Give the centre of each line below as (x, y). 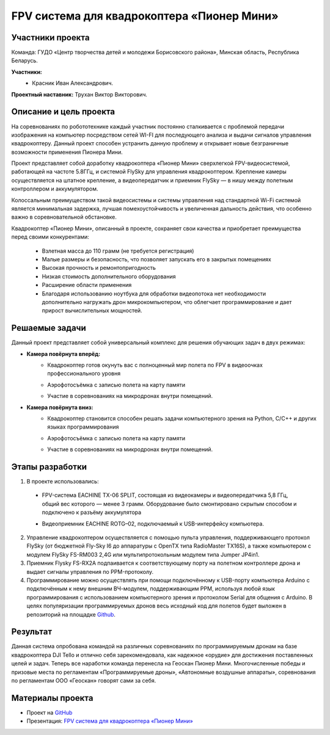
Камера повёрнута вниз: (60, 407)
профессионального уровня (84, 374)
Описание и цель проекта (63, 112)
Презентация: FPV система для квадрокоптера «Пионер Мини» (110, 721)
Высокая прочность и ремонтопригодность (99, 268)
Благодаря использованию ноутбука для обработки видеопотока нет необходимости (154, 294)
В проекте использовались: (63, 482)
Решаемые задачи (49, 328)
